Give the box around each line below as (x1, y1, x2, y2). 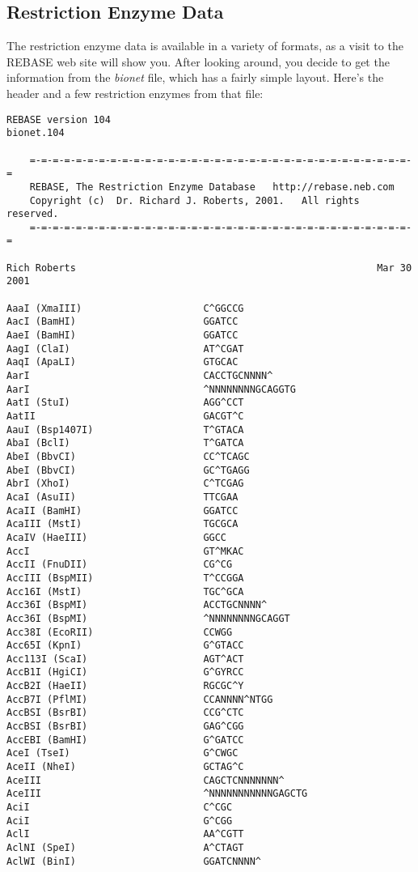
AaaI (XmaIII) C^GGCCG (6, 302, 244, 314)
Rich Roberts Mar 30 (6, 262, 412, 274)
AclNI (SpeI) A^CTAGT (6, 842, 244, 854)
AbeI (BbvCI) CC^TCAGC (6, 450, 250, 462)
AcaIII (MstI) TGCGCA (6, 518, 239, 530)
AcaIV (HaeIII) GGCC (6, 531, 227, 543)
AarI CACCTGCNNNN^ (6, 370, 273, 382)
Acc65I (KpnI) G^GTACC (6, 640, 244, 652)
